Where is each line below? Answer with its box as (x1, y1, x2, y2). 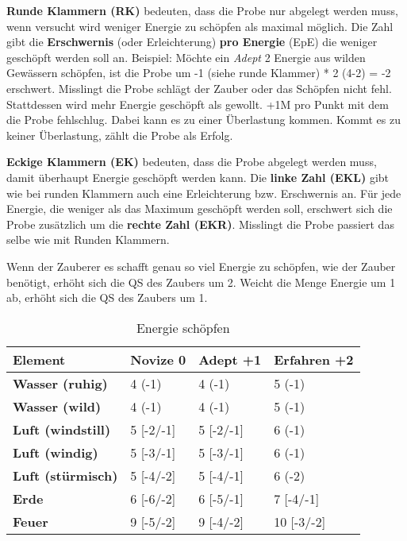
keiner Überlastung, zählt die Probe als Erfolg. (6, 126, 233, 143)
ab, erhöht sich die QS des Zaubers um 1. (6, 289, 208, 306)
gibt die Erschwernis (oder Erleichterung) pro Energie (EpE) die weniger (6, 33, 378, 50)
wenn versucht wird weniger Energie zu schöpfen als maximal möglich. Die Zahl (6, 17, 394, 34)
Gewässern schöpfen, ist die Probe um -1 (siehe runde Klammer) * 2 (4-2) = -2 (6, 64, 391, 81)
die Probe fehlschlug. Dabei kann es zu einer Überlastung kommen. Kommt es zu (6, 111, 401, 128)
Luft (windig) (13, 442, 98, 462)
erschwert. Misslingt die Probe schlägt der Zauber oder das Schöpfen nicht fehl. (6, 79, 392, 96)
